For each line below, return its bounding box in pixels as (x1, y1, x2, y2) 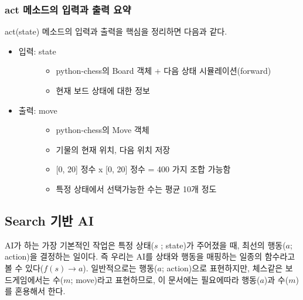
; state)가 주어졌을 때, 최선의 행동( (161, 238, 286, 251)
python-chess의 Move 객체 (56, 124, 149, 136)
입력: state (18, 45, 56, 57)
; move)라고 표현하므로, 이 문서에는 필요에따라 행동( (70, 273, 260, 285)
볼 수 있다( (5, 261, 44, 274)
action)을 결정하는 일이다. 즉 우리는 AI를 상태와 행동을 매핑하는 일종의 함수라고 (5, 250, 295, 262)
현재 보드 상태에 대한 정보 (56, 84, 150, 96)
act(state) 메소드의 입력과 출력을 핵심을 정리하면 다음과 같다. (5, 25, 227, 37)
